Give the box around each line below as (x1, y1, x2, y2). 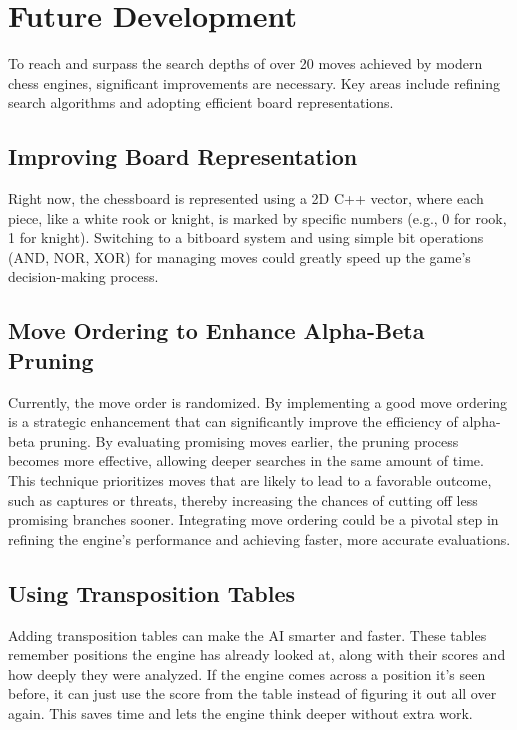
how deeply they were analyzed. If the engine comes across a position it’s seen (8, 663, 486, 684)
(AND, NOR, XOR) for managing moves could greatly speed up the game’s (8, 246, 471, 267)
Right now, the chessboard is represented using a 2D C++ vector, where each (8, 188, 484, 209)
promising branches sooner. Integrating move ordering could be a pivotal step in (8, 509, 499, 530)
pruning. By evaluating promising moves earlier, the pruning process (39, 430, 459, 451)
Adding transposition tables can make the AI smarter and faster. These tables (8, 624, 487, 645)
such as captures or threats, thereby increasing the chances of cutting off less (8, 489, 478, 510)
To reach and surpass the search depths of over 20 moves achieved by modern (8, 53, 483, 74)
